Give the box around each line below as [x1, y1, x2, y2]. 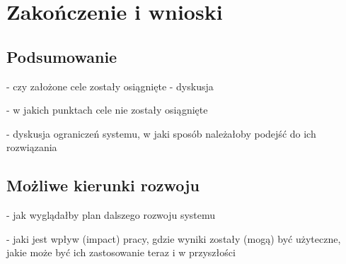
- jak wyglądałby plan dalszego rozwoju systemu [6, 208, 216, 222]
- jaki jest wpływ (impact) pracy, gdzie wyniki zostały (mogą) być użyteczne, [6, 231, 341, 246]
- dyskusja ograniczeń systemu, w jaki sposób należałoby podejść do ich [6, 126, 316, 140]
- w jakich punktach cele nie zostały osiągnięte [6, 102, 208, 117]
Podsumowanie [6, 45, 117, 67]
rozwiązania [6, 140, 57, 155]
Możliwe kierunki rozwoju [6, 174, 200, 196]
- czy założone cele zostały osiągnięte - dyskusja [6, 78, 214, 93]
